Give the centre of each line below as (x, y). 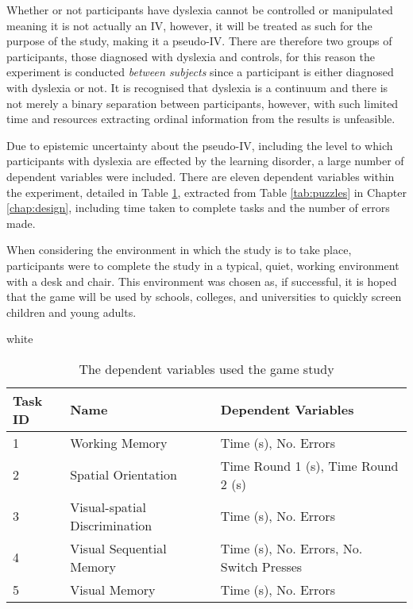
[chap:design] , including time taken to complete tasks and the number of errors (198, 208)
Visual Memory (113, 589)
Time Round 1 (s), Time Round (309, 465)
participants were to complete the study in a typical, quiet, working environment (203, 265)
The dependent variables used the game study (206, 368)
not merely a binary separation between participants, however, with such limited (203, 103)
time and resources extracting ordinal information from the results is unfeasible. (201, 119)
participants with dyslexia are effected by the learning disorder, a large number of (205, 161)
